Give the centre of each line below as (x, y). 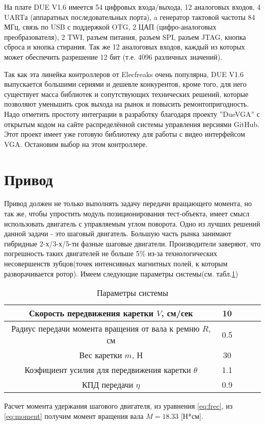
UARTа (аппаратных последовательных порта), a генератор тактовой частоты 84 (130, 17)
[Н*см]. (192, 416)
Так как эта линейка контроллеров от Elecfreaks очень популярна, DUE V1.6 (124, 74)
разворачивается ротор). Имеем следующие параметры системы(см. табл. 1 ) (121, 273)
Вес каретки (101, 355)
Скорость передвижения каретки (91, 313)
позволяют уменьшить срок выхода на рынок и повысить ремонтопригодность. (127, 104)
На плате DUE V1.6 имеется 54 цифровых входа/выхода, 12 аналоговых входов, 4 (132, 7)
